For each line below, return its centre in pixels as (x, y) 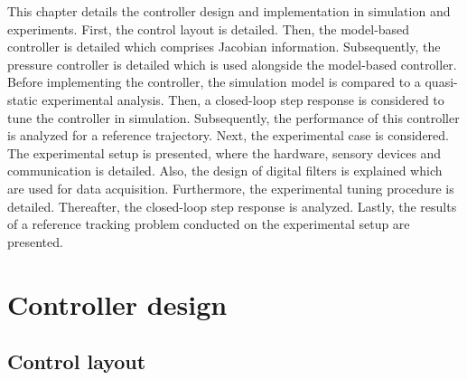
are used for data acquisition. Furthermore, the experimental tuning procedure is (231, 188)
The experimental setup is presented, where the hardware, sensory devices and (224, 152)
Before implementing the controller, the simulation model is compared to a (214, 82)
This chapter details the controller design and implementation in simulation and (229, 11)
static (23, 99)
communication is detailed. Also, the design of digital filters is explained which (225, 171)
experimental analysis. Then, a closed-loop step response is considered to (243, 99)
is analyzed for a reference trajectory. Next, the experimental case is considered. (228, 135)
